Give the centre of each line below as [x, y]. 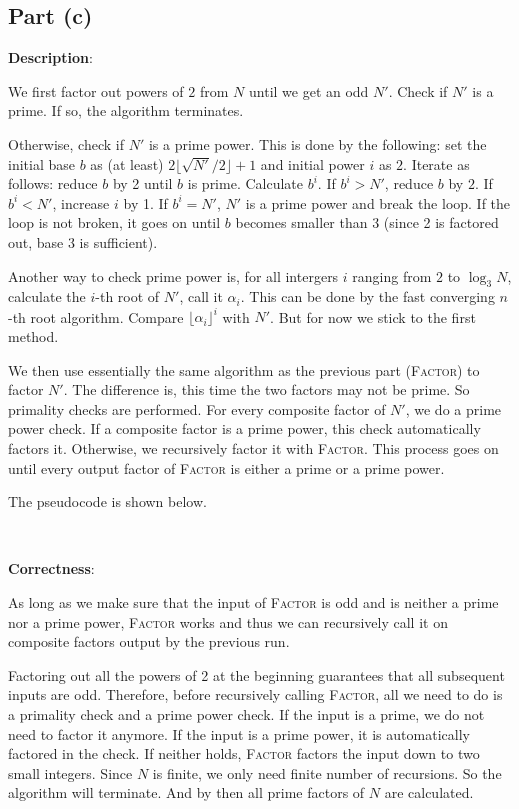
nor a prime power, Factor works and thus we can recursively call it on [228, 621]
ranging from [392, 275]
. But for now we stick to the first [373, 316]
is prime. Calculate [245, 183]
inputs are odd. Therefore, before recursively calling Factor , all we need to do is [255, 694]
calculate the [47, 296]
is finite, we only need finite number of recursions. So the [327, 772]
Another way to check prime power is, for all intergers [173, 275]
